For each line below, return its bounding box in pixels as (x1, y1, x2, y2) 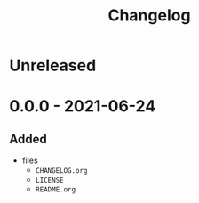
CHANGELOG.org (35, 166, 88, 175)
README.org (35, 185, 76, 194)
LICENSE (35, 175, 64, 185)
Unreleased (9, 55, 97, 76)
